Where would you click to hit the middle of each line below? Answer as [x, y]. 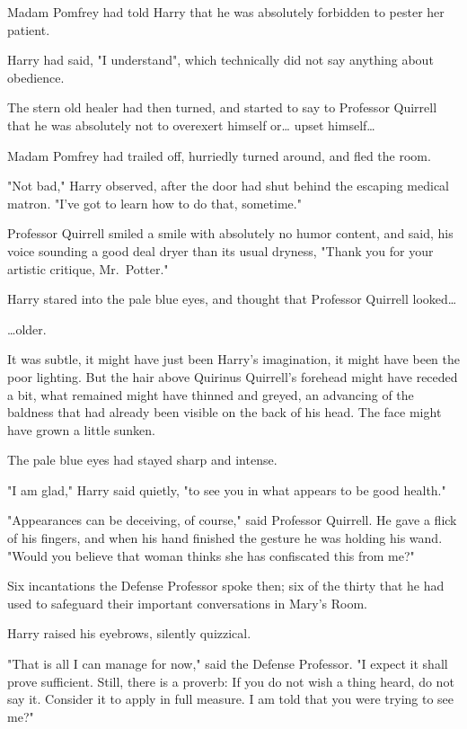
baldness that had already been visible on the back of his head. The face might [225, 412]
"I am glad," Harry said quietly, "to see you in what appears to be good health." [227, 489]
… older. [27, 329]
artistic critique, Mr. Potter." [88, 268]
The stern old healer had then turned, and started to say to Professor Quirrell [222, 107]
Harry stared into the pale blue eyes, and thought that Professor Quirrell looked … [232, 299]
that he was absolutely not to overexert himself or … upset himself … [191, 124]
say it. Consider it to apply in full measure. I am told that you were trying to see [231, 699]
